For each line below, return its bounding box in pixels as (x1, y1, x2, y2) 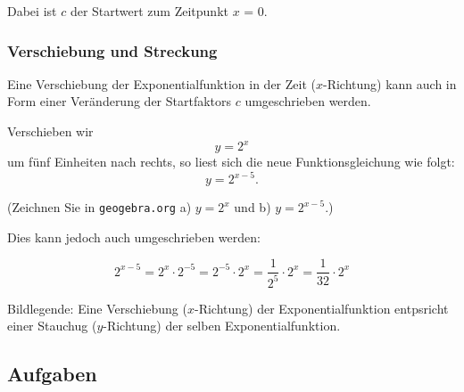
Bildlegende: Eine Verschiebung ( (7, 298, 187, 317)
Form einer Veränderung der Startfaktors (7, 92, 232, 110)
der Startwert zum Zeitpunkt (70, 2, 228, 20)
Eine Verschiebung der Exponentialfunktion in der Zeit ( (7, 74, 316, 93)
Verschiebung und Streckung (7, 39, 218, 61)
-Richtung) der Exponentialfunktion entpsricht (194, 298, 449, 317)
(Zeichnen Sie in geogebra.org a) (7, 198, 192, 216)
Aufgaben (7, 360, 97, 388)
